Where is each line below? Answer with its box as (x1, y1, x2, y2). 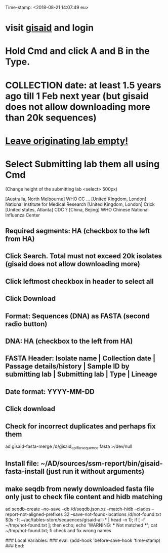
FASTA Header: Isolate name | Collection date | (5, 354, 156, 363)
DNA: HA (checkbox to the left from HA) (5, 337, 133, 346)
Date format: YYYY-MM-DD (5, 387, 95, 396)
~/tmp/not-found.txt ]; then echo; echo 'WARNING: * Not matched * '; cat (5, 522, 158, 528)
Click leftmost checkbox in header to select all (5, 277, 154, 286)
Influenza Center (5, 212, 40, 218)
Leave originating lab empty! (5, 135, 129, 146)
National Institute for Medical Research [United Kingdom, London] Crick (5, 201, 155, 207)
